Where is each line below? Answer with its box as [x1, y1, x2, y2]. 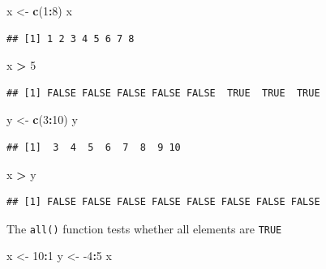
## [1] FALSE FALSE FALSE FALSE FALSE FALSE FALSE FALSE [6, 196, 320, 208]
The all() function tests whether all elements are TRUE [6, 220, 282, 237]
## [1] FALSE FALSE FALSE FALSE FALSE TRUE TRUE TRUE [6, 87, 320, 99]
